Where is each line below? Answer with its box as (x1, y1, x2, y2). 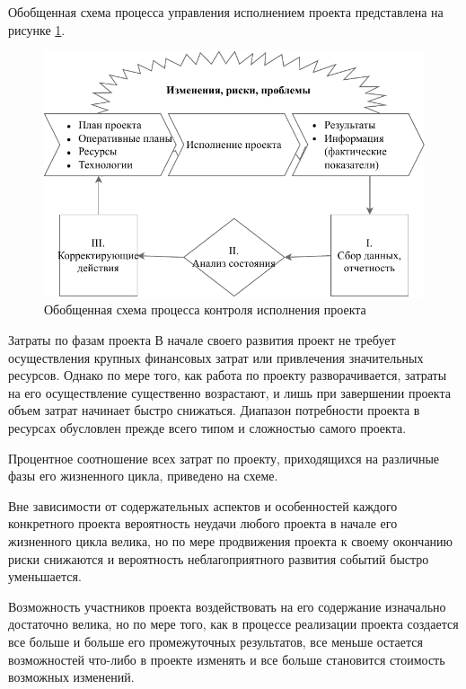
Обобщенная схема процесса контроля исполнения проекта (44, 300, 366, 319)
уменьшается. (8, 567, 82, 586)
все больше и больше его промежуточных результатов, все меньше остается (8, 632, 423, 650)
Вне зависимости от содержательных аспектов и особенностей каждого (8, 496, 398, 515)
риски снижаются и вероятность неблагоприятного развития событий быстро (8, 549, 429, 568)
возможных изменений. (8, 667, 135, 686)
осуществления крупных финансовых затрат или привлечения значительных (8, 348, 424, 367)
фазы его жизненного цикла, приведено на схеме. (8, 466, 278, 485)
